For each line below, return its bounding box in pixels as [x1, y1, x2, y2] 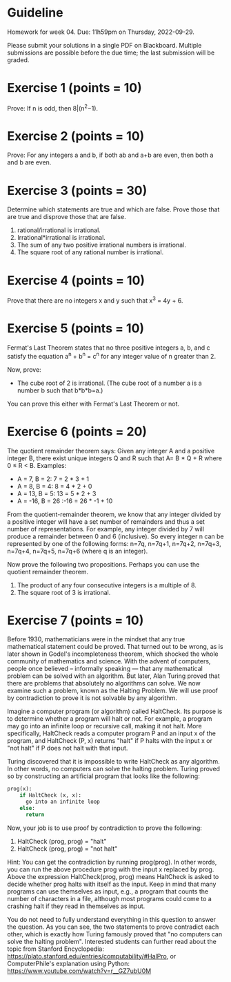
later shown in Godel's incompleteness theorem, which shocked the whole [7, 650, 219, 658]
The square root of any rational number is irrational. [17, 248, 164, 256]
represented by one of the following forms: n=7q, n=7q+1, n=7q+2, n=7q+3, [7, 539, 222, 547]
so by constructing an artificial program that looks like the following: [7, 772, 200, 780]
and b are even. [7, 158, 52, 167]
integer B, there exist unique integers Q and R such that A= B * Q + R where [7, 454, 223, 462]
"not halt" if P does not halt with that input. [7, 744, 128, 753]
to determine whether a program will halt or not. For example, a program [7, 715, 212, 723]
